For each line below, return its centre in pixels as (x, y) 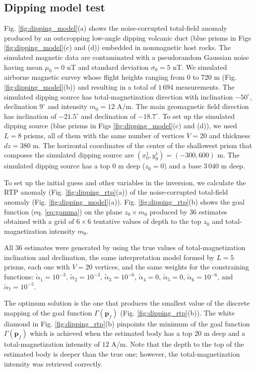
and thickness (230, 135)
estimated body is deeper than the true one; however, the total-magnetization (122, 354)
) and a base (183, 166)
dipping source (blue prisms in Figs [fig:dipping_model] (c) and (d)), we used (121, 126)
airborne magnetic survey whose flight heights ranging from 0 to (101, 77)
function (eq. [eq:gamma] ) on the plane (63, 211)
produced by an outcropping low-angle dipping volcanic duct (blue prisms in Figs (128, 37)
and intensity (67, 106)
